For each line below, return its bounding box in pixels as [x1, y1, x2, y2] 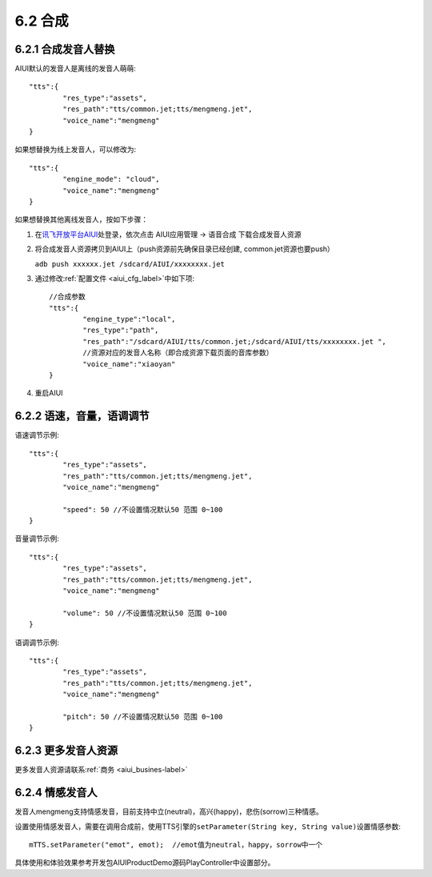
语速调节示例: [14, 430, 60, 440]
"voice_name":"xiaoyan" [82, 359, 176, 368]
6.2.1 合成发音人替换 [14, 42, 115, 56]
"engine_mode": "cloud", [62, 174, 160, 184]
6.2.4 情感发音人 [14, 786, 98, 799]
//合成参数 [49, 292, 86, 302]
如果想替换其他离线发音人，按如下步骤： [14, 214, 148, 224]
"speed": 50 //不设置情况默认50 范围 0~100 [62, 505, 223, 514]
